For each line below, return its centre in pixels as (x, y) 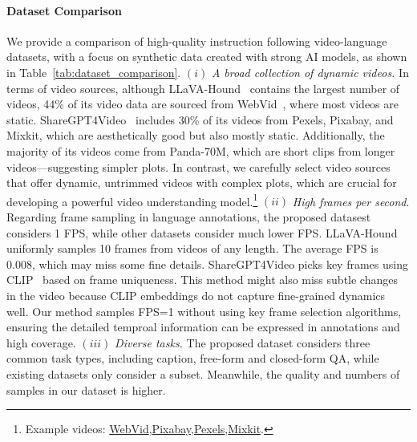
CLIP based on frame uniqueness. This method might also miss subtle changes (202, 280)
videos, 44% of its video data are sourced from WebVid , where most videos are (202, 104)
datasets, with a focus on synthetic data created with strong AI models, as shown (207, 57)
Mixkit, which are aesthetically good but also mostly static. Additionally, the (196, 135)
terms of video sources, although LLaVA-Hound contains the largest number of (203, 88)
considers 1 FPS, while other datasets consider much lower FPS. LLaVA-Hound (202, 232)
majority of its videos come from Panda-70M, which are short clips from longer (201, 150)
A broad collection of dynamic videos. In (310, 72)
